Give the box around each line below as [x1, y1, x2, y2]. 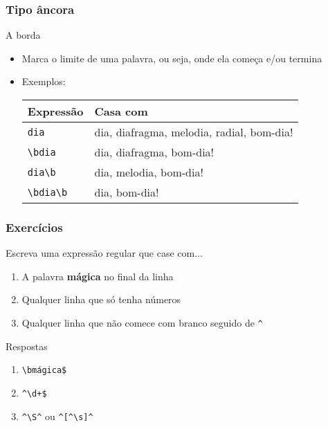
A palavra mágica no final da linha [21, 269, 174, 283]
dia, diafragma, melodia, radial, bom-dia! [94, 124, 293, 140]
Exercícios [6, 218, 63, 235]
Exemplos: [21, 74, 66, 89]
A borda [6, 28, 41, 42]
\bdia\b [27, 186, 68, 198]
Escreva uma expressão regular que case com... [6, 246, 203, 260]
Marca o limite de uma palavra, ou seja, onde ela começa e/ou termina [21, 51, 322, 65]
